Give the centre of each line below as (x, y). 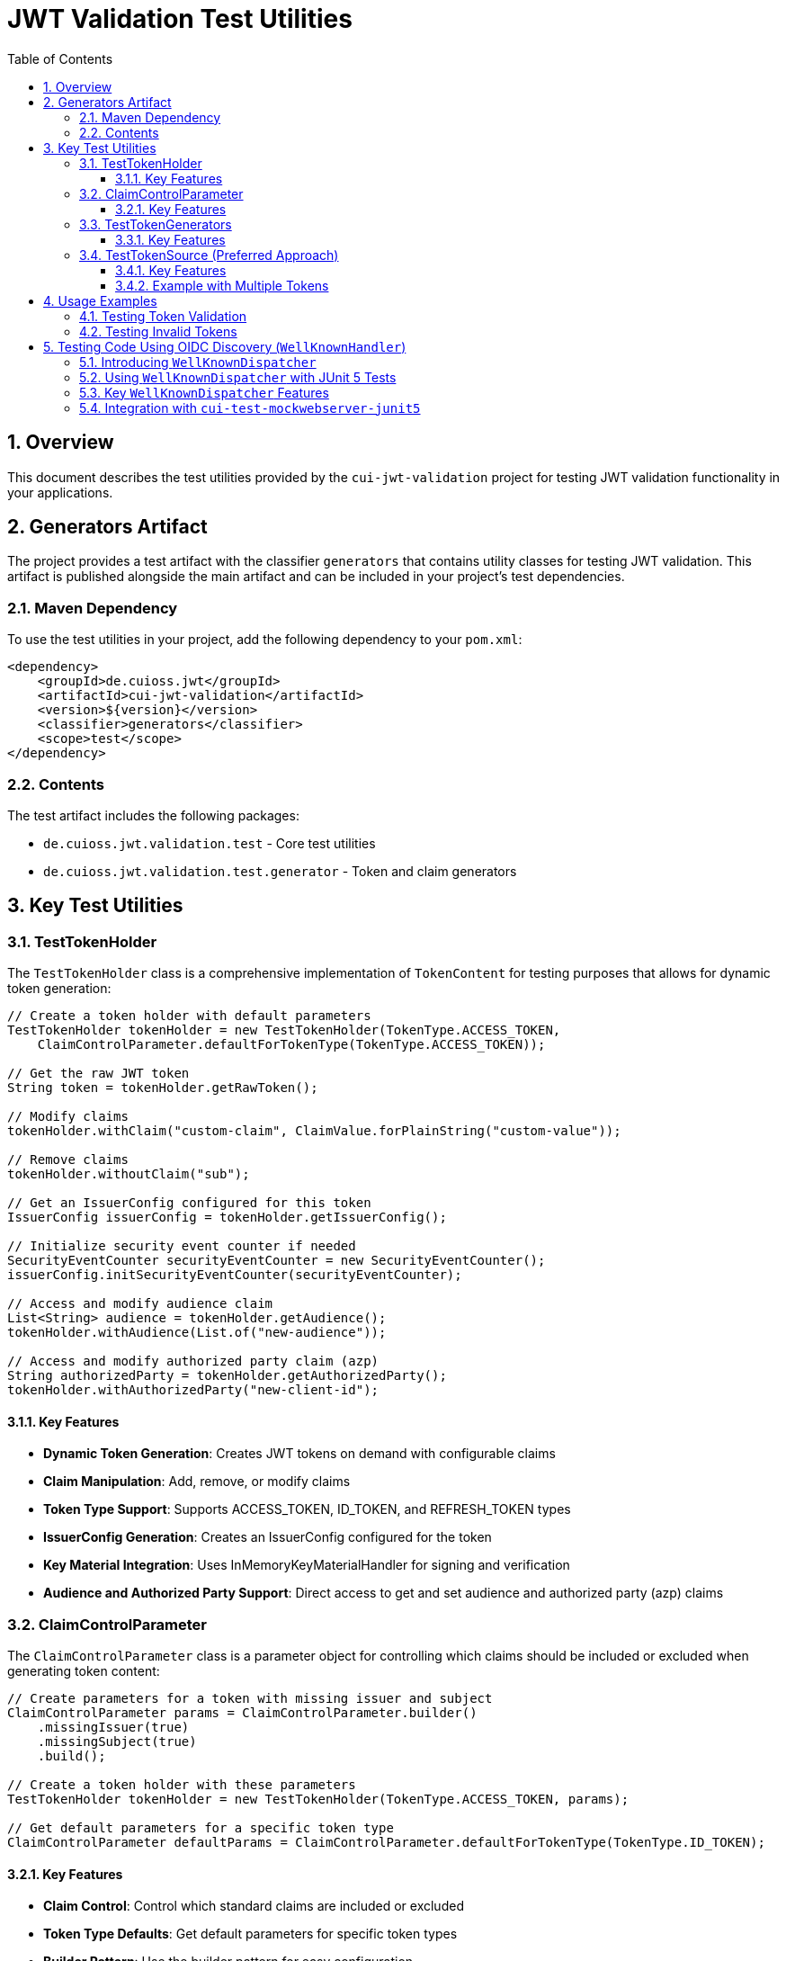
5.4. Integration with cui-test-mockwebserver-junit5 (250, 407)
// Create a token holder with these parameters (182, 1785)
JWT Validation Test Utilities (180, 19)
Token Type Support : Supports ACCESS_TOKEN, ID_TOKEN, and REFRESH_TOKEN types (307, 1509)
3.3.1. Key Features (170, 239)
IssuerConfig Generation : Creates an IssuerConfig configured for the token (268, 1537)
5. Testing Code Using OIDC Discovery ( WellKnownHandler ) (225, 346)
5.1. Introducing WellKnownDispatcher (198, 362)
